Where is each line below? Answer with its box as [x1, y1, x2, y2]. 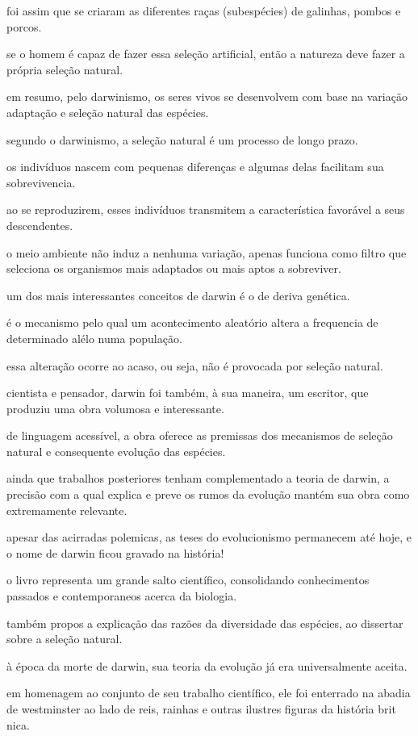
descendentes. [6, 216, 73, 233]
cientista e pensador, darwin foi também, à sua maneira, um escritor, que [6, 384, 369, 401]
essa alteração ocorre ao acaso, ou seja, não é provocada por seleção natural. [6, 357, 383, 374]
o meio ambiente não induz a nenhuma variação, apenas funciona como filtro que [6, 244, 407, 261]
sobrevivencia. [6, 174, 76, 190]
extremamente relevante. [6, 501, 127, 518]
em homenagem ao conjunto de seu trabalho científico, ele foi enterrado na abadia [6, 684, 411, 701]
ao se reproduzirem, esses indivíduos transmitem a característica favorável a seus [6, 201, 405, 218]
